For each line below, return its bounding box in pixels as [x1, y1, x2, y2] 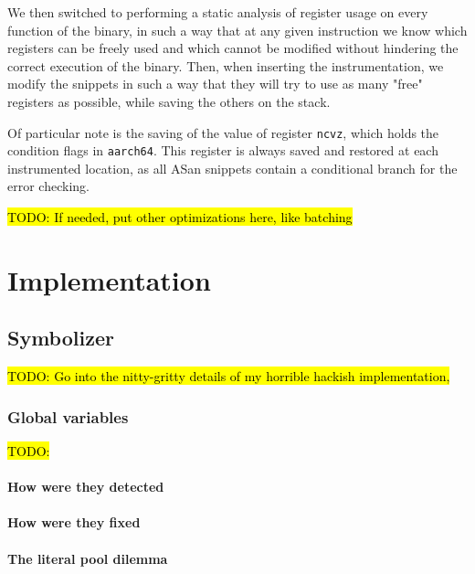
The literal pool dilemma [7, 548, 168, 568]
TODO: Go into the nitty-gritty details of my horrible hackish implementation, [7, 367, 450, 386]
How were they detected [7, 477, 164, 496]
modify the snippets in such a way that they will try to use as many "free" [7, 74, 423, 93]
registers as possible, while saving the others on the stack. [7, 91, 331, 111]
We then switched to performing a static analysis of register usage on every [7, 3, 428, 21]
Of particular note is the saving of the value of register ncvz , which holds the [7, 122, 439, 142]
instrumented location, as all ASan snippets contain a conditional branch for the [7, 158, 458, 177]
